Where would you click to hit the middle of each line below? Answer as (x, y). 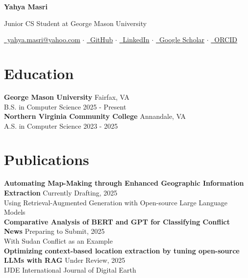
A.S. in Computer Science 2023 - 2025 (61, 125)
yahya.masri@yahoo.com (44, 40)
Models (15, 212)
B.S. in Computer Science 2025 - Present (65, 106)
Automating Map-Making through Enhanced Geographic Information (124, 183)
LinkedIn (136, 40)
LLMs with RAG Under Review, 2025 (65, 260)
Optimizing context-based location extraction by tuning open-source (122, 250)
